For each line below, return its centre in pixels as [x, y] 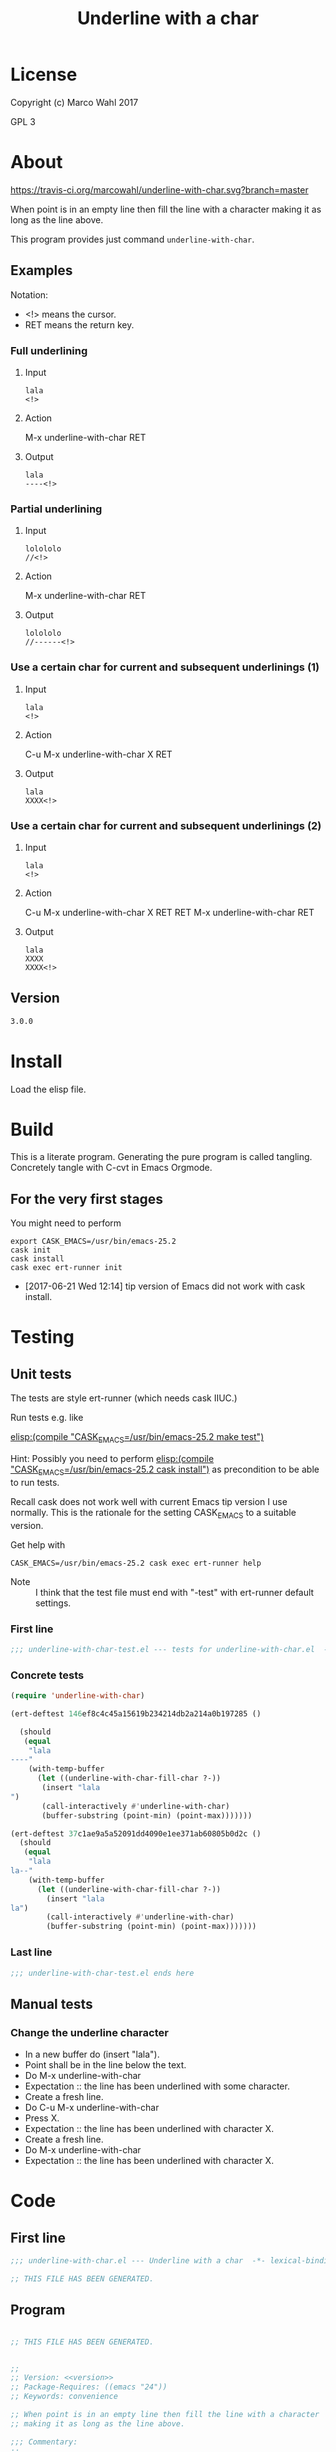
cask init [31, 1250]
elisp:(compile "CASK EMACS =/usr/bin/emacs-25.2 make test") [137, 1438]
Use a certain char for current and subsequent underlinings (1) [165, 667]
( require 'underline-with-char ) [77, 1696]
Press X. [42, 2118]
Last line [31, 1952]
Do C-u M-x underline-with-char [92, 2108]
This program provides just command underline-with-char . [132, 239]
